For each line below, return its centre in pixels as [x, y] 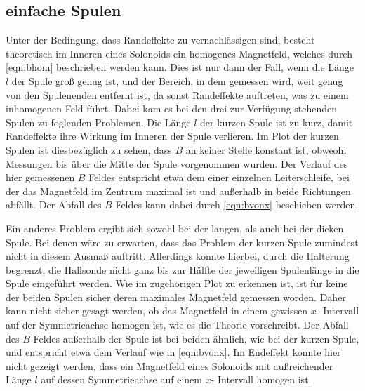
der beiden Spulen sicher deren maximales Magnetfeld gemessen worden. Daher [176, 297]
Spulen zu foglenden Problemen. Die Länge [98, 122]
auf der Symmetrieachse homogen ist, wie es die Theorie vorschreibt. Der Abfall [177, 325]
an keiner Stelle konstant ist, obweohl [266, 149]
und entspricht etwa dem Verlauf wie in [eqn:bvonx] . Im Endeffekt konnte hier [173, 352]
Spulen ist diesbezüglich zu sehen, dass [89, 149]
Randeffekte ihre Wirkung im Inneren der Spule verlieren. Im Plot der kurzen [172, 136]
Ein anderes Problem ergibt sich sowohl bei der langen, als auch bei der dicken [175, 228]
